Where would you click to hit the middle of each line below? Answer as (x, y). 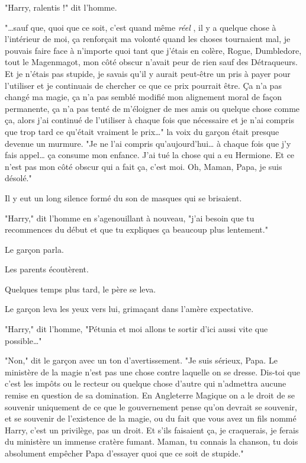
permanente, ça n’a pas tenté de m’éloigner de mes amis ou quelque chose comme (152, 108)
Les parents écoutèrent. (47, 269)
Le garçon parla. (34, 249)
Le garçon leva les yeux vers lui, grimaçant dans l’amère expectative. (129, 309)
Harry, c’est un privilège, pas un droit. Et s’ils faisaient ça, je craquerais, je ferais (152, 430)
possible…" (23, 340)
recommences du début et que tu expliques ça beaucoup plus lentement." (136, 229)
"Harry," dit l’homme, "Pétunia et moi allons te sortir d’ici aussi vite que (136, 329)
